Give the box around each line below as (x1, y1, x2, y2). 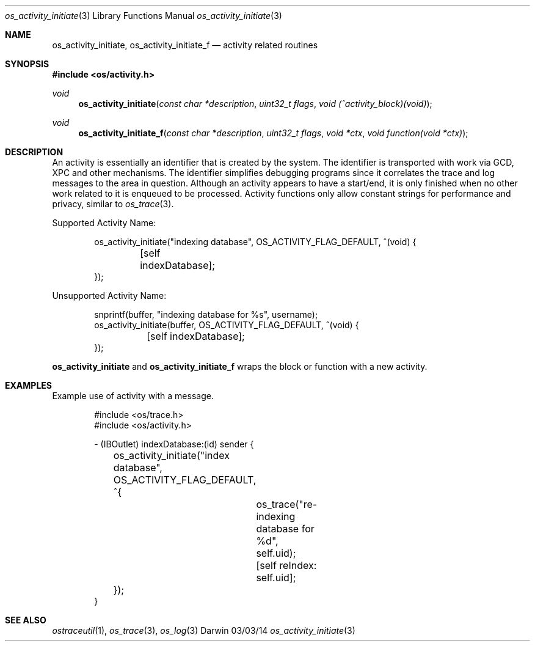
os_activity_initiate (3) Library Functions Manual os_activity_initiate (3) (5, 10, 282, 21)
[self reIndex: (256, 559, 317, 571)
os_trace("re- (256, 498, 318, 510)
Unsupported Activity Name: (52, 290, 167, 301)
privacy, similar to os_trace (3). (52, 199, 174, 209)
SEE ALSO (5, 615, 46, 625)
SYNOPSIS (5, 59, 49, 69)
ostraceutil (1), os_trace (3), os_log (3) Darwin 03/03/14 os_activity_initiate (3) (52, 625, 355, 636)
